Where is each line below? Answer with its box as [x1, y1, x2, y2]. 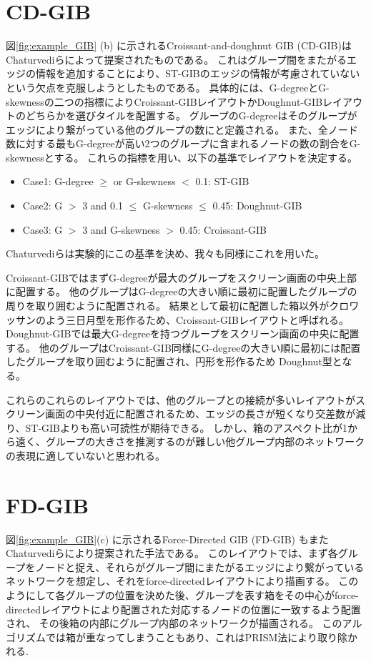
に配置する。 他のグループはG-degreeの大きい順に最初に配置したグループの [6, 284, 357, 299]
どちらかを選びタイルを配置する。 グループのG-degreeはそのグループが [25, 108, 357, 123]
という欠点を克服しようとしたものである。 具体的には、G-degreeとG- [6, 79, 330, 94]
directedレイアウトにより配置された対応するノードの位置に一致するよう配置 [6, 601, 361, 616]
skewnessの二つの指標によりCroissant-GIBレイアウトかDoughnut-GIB [6, 94, 323, 109]
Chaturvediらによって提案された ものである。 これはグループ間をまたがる [6, 51, 347, 66]
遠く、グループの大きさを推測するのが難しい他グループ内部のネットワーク [15, 434, 365, 449]
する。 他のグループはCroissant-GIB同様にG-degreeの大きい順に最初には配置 [6, 340, 361, 355]
